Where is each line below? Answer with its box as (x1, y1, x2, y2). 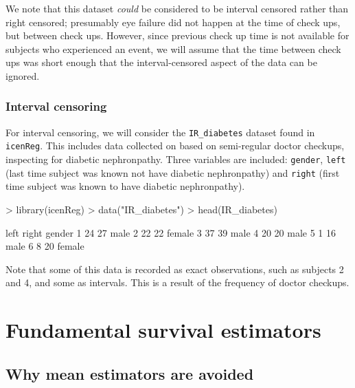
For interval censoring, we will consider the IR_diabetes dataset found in (5, 125, 315, 139)
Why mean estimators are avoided (5, 363, 254, 384)
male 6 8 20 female (5, 239, 84, 253)
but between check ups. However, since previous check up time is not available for (5, 28, 350, 43)
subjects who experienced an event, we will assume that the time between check (5, 41, 341, 56)
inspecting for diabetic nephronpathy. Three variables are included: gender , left (5, 152, 346, 166)
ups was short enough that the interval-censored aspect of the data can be (5, 55, 317, 69)
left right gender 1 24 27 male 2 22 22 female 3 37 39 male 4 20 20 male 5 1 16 (5, 225, 336, 239)
